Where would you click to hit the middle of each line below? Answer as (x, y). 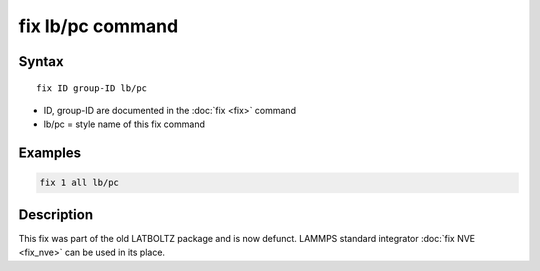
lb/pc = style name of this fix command (124, 124)
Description (56, 214)
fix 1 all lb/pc (79, 183)
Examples (50, 153)
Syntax (41, 61)
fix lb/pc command (98, 26)
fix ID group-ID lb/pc (92, 88)
